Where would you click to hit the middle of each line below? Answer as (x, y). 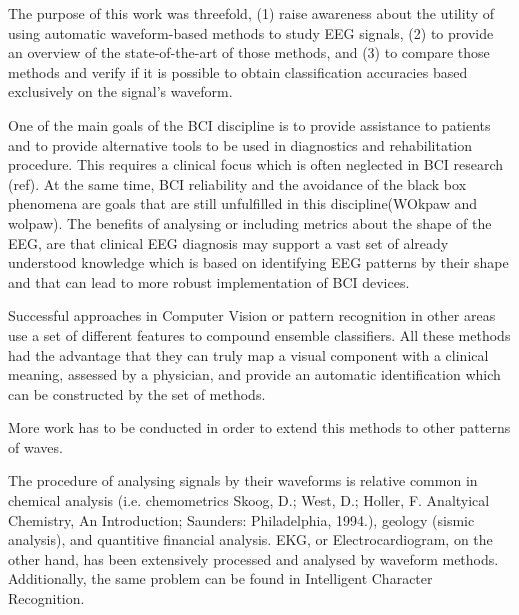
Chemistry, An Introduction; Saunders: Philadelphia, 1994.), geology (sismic (241, 519)
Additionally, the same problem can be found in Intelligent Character (220, 578)
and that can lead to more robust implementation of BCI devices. (209, 281)
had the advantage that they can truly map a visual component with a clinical (248, 354)
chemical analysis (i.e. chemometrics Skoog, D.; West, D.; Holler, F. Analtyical (249, 500)
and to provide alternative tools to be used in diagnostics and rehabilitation (240, 144)
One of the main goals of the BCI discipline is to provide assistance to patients (249, 124)
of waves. (35, 446)
